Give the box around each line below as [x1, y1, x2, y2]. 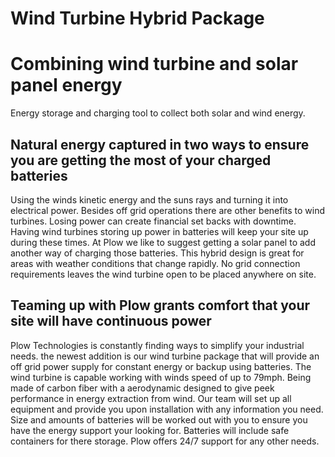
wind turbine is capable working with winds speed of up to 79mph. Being [10, 371, 312, 383]
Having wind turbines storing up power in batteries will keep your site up [10, 225, 309, 237]
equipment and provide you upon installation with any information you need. [10, 403, 324, 415]
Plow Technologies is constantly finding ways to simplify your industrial [10, 339, 305, 351]
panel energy [10, 74, 123, 97]
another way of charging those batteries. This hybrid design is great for [10, 247, 305, 259]
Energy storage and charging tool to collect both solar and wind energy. [10, 107, 306, 119]
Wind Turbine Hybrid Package [10, 7, 265, 30]
